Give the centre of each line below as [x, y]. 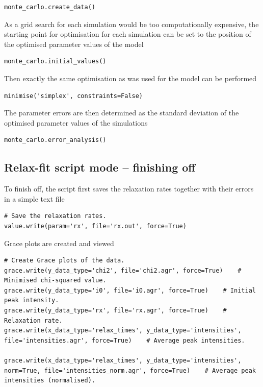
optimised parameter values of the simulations [76, 122]
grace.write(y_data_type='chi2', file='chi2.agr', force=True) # [123, 270]
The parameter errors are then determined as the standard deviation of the [122, 113]
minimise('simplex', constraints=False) [74, 96]
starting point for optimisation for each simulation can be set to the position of [128, 34]
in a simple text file [34, 198]
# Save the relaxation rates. [55, 216]
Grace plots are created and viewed [59, 243]
